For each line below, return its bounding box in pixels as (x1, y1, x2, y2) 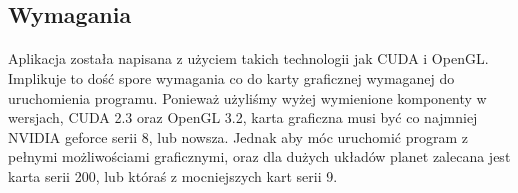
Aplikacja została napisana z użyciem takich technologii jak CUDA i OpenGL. (8, 48, 489, 69)
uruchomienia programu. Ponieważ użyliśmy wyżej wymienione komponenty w (8, 87, 487, 108)
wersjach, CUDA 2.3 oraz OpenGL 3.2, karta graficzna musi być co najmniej (8, 107, 478, 128)
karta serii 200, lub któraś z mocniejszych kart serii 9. (8, 165, 338, 186)
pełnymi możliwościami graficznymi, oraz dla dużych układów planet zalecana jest (8, 146, 511, 167)
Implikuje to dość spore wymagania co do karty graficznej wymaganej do (8, 67, 455, 88)
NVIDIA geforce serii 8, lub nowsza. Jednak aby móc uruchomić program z (8, 126, 468, 147)
